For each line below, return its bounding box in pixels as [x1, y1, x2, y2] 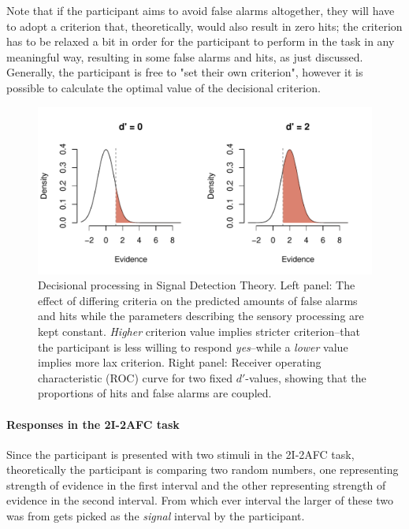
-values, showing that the [245, 369, 366, 386]
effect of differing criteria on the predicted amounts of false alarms [38, 292, 358, 308]
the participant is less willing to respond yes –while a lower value [38, 338, 348, 355]
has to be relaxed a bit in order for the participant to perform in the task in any [6, 33, 395, 50]
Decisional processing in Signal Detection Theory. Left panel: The [38, 277, 355, 293]
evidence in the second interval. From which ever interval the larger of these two [6, 492, 393, 509]
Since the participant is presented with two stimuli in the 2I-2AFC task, [6, 445, 355, 462]
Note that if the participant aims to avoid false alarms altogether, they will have [6, 2, 395, 18]
